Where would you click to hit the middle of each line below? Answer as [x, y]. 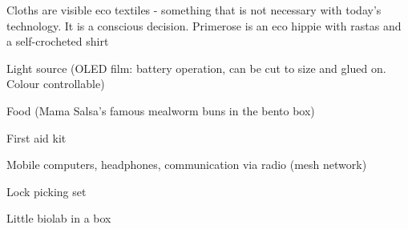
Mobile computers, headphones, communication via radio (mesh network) [187, 165]
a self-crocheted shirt [58, 41]
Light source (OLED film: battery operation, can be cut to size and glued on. [196, 68]
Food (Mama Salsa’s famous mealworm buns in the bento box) [161, 110]
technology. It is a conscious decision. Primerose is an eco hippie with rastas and [204, 25]
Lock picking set [46, 191]
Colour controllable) [56, 84]
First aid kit [36, 137]
